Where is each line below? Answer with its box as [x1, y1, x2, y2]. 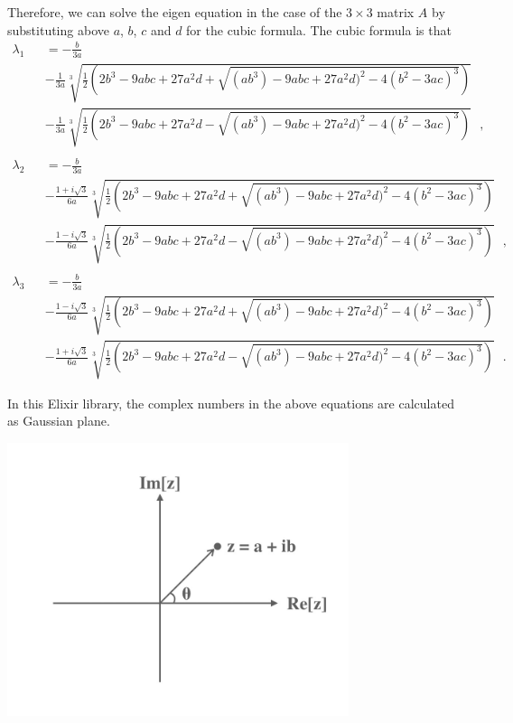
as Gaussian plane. [7, 411, 110, 430]
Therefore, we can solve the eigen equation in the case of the [7, 3, 342, 21]
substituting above [7, 20, 109, 39]
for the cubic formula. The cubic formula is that [186, 20, 452, 39]
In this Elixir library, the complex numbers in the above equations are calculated [7, 393, 454, 412]
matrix [377, 3, 415, 21]
